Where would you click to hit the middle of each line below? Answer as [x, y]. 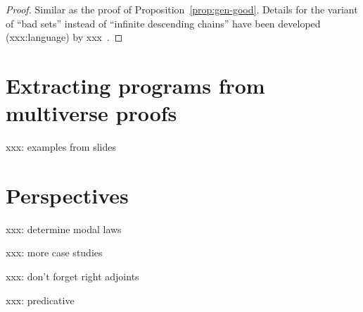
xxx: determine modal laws [64, 229]
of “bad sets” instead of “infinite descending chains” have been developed [163, 23]
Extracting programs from [135, 85]
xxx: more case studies [54, 252]
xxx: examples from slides [61, 147]
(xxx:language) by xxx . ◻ [64, 37]
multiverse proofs [91, 113]
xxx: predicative [40, 300]
